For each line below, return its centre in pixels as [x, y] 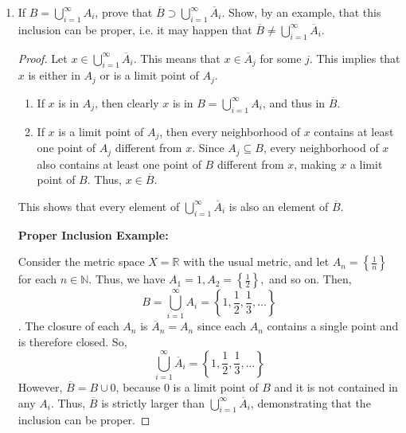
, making [315, 164]
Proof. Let [43, 58]
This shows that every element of [99, 206]
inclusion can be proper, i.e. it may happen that [135, 29]
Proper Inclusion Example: [93, 234]
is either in [54, 75]
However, [40, 386]
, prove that [124, 12]
